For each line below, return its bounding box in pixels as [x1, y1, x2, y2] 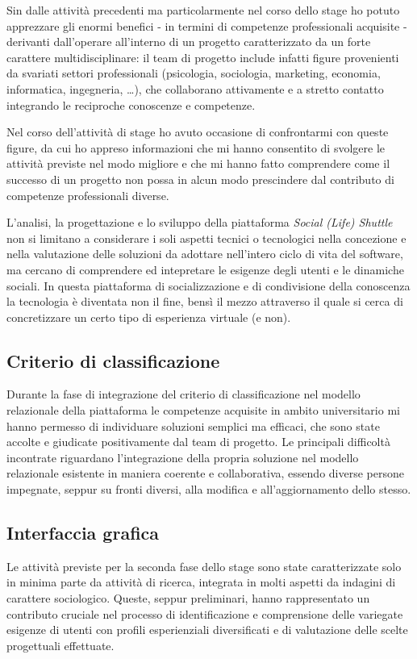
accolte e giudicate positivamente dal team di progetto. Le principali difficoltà [6, 433, 390, 450]
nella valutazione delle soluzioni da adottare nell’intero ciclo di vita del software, [6, 245, 403, 262]
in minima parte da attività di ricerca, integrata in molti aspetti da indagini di [6, 573, 396, 590]
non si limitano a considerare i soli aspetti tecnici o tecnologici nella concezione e [6, 229, 407, 246]
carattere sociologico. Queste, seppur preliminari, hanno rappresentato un [6, 590, 370, 607]
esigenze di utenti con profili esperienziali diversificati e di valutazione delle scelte [6, 621, 408, 638]
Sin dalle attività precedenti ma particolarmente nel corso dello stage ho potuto [6, 2, 400, 18]
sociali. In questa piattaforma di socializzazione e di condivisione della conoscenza [6, 277, 411, 294]
